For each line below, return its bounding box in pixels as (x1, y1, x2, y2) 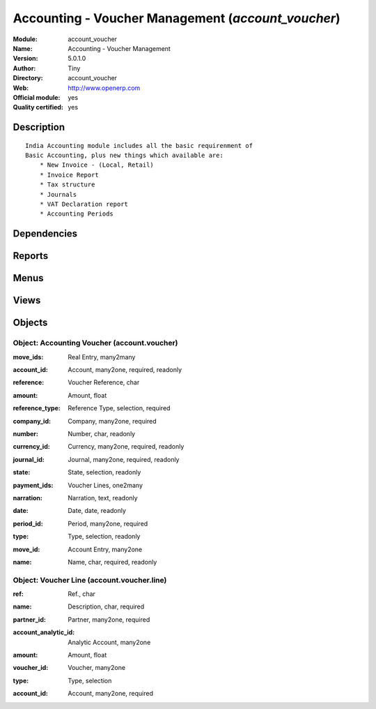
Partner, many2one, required (68, 615, 150, 624)
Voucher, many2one (68, 664, 125, 672)
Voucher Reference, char (68, 378, 140, 387)
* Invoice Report (39, 171, 99, 179)
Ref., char (68, 590, 95, 598)
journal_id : (13, 455, 45, 463)
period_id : (13, 519, 43, 528)
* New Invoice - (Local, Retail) (39, 161, 155, 169)
